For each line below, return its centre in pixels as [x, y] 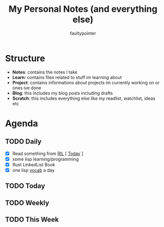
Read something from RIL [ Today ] [48, 153]
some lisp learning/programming [45, 159]
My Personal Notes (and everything [83, 9]
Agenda [21, 123]
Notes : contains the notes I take [45, 72]
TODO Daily [23, 142]
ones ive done [27, 88]
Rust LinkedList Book [34, 164]
